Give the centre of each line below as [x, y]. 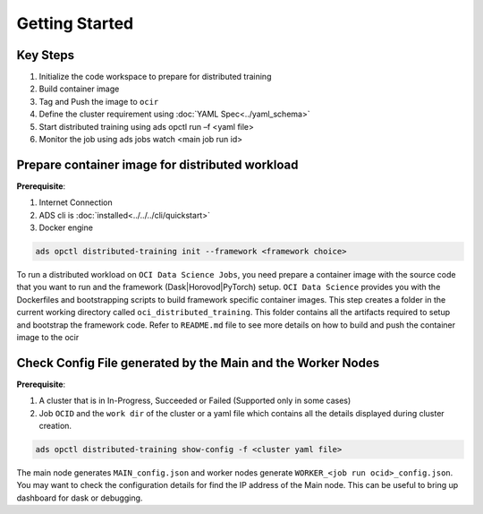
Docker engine [66, 227]
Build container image [79, 89]
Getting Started [75, 23]
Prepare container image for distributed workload [157, 164]
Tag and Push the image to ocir [99, 101]
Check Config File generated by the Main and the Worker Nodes [198, 363]
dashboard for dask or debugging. [80, 498]
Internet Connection [76, 202]
